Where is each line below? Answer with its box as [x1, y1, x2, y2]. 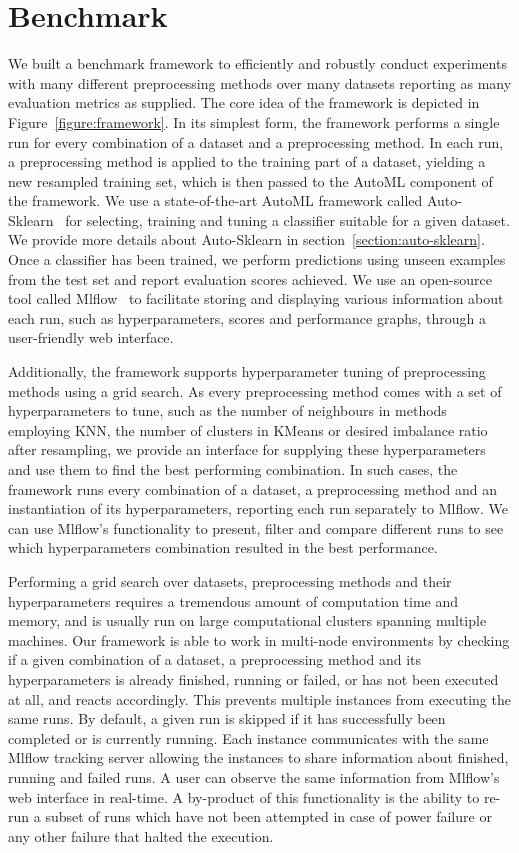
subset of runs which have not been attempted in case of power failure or [45, 806, 492, 827]
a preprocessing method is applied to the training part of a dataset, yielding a [8, 151, 486, 172]
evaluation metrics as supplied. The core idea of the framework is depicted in [8, 92, 480, 113]
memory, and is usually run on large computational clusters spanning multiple [8, 610, 487, 631]
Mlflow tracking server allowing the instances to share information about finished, [8, 747, 509, 768]
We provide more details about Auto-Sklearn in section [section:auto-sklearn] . [8, 229, 485, 250]
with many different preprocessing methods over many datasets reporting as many [8, 72, 512, 93]
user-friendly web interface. [8, 327, 174, 348]
